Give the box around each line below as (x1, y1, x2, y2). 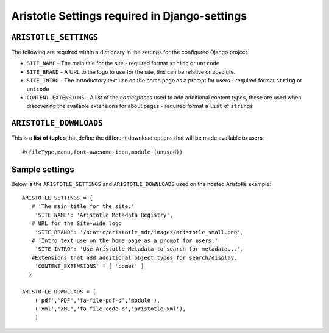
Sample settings (11, 164, 74, 174)
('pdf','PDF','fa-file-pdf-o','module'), (34, 296, 161, 304)
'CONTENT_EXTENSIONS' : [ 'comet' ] (34, 263, 144, 270)
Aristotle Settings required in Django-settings (11, 9, 247, 23)
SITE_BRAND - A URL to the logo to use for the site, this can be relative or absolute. (26, 68, 236, 76)
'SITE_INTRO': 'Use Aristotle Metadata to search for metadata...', (34, 246, 244, 252)
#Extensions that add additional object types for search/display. (31, 254, 238, 261)
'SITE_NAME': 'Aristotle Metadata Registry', (34, 211, 174, 218)
